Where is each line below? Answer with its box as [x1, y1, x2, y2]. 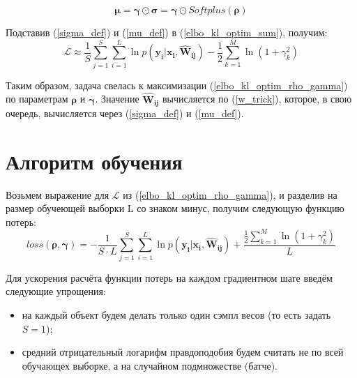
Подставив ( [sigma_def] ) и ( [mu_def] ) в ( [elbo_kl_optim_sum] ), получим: [6, 25, 328, 39]
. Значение [95, 91, 139, 106]
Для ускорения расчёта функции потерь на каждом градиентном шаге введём [6, 270, 333, 285]
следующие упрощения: [6, 284, 106, 298]
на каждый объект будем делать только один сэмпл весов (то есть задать [22, 307, 331, 322]
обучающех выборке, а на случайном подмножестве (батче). [22, 358, 278, 372]
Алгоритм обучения [6, 146, 183, 175]
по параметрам [6, 91, 68, 106]
